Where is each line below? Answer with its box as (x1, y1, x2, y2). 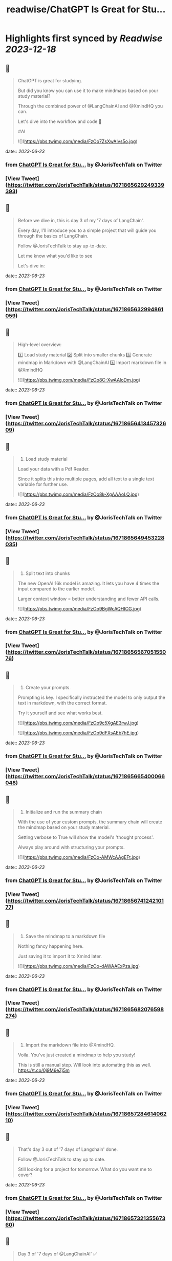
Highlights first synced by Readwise (5, 32, 163, 44)
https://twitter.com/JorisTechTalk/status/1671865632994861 (7, 305, 164, 313)
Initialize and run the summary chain (25, 808, 102, 815)
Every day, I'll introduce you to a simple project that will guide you (17, 227, 157, 233)
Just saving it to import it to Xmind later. (17, 953, 102, 959)
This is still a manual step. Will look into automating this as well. (17, 1062, 152, 1068)
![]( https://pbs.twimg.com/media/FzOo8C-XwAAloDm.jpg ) (17, 377, 141, 383)
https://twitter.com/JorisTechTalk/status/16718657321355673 (7, 1215, 166, 1222)
